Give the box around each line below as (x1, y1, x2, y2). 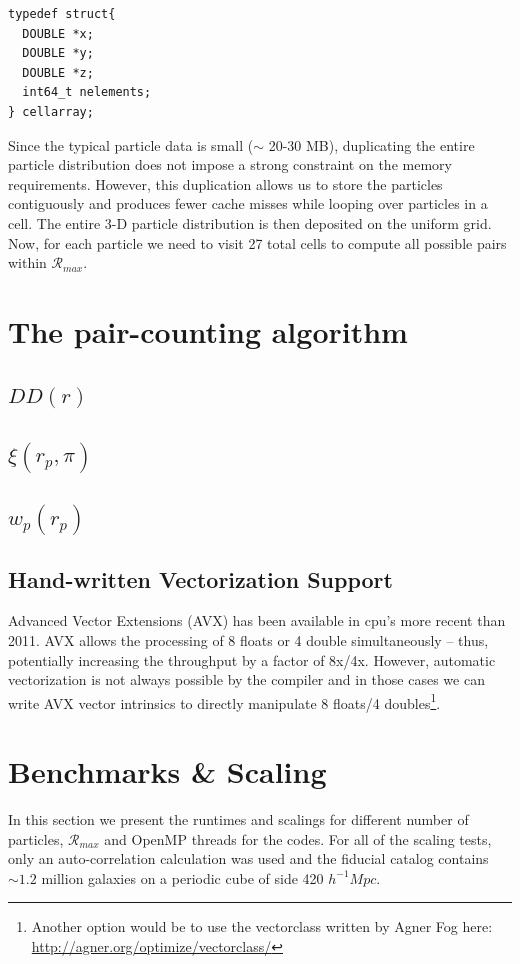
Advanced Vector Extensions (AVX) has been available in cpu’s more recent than (8, 610, 506, 631)
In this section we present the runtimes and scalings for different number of (8, 809, 469, 830)
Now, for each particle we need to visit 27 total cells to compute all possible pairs (8, 232, 507, 253)
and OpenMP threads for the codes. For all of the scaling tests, (104, 828, 492, 849)
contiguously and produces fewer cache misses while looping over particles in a (8, 193, 488, 214)
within (8, 252, 47, 273)
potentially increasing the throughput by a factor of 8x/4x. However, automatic (8, 649, 496, 670)
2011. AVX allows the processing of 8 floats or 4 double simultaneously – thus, (8, 629, 489, 650)
